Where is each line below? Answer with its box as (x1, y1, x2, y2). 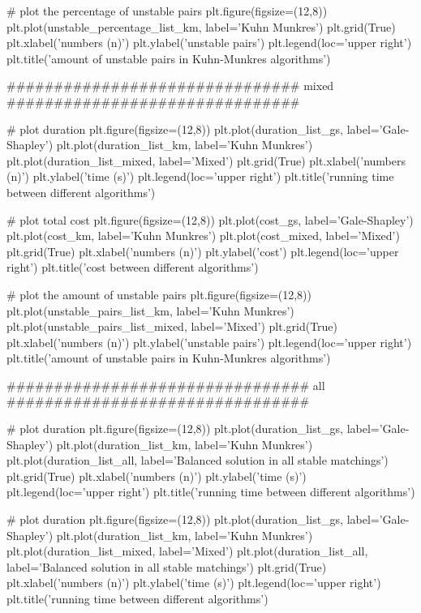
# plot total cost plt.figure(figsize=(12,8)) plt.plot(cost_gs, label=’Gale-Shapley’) (6, 211, 414, 228)
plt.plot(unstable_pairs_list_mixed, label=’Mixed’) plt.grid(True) (6, 318, 338, 335)
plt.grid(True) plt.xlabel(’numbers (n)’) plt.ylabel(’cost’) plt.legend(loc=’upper (6, 242, 399, 259)
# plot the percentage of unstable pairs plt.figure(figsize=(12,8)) (6, 2, 328, 19)
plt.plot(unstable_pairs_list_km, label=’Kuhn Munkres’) (6, 302, 294, 319)
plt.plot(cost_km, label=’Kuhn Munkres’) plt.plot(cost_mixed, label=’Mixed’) (6, 227, 400, 244)
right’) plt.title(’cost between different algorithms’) (6, 259, 259, 276)
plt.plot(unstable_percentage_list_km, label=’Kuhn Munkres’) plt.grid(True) (6, 18, 396, 35)
